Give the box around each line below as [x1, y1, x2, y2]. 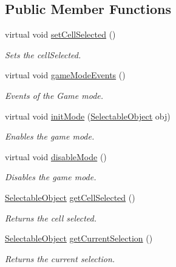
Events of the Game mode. [5, 89, 104, 101]
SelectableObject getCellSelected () [5, 191, 135, 203]
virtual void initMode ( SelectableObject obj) [5, 109, 171, 122]
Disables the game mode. [5, 171, 96, 183]
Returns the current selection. [5, 252, 115, 265]
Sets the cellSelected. [5, 48, 81, 61]
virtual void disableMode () [5, 150, 107, 163]
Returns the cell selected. [5, 211, 97, 224]
